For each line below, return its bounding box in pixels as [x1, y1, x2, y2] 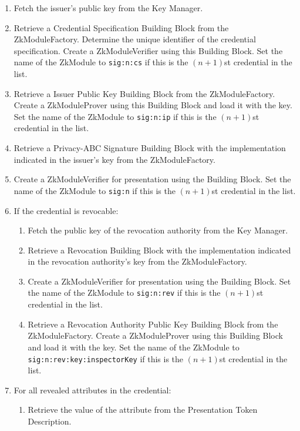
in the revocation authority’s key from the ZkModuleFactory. [28, 255, 247, 268]
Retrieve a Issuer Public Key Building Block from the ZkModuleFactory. [14, 87, 275, 99]
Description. [28, 415, 72, 427]
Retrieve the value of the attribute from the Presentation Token [28, 403, 258, 416]
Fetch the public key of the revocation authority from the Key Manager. [28, 224, 288, 236]
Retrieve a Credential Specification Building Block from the [14, 21, 229, 34]
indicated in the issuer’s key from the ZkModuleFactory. [14, 153, 215, 165]
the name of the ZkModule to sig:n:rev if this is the [28, 286, 221, 299]
